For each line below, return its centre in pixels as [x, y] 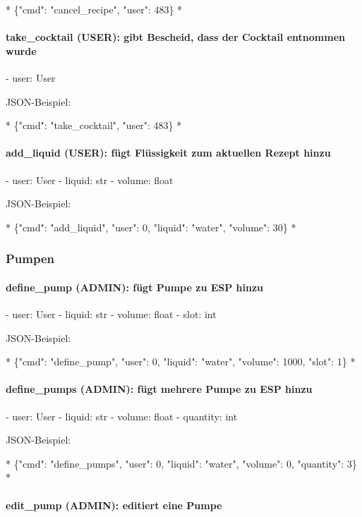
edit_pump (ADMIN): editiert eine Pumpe [114, 505]
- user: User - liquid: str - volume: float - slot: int [111, 314]
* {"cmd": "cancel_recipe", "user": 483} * [94, 9]
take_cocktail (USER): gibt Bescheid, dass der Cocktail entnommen [175, 37]
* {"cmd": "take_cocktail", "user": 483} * [94, 125]
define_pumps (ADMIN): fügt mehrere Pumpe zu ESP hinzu [159, 389]
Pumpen [30, 258]
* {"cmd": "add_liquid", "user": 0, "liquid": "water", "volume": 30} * [151, 227]
